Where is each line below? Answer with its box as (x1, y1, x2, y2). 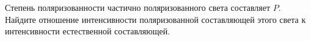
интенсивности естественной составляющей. (5, 25, 170, 37)
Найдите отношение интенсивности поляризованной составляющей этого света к (5, 13, 306, 25)
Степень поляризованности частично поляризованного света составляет (5, 1, 271, 13)
